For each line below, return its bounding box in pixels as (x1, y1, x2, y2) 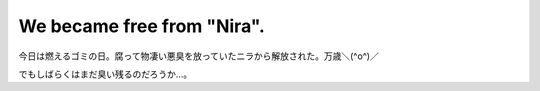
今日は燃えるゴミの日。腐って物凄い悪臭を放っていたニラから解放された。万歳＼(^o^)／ (18, 50, 379, 62)
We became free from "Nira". (18, 15, 265, 37)
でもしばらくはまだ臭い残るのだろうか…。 (18, 68, 193, 80)
